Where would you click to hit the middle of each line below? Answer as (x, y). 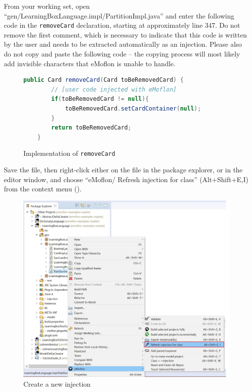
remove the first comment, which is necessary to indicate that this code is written (126, 34)
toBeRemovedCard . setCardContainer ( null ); (133, 109)
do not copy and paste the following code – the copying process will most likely (122, 54)
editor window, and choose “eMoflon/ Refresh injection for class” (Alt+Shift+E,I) (126, 179)
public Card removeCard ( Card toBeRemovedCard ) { (104, 80)
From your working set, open (47, 6)
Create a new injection (57, 383)
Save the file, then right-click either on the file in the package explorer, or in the (123, 170)
